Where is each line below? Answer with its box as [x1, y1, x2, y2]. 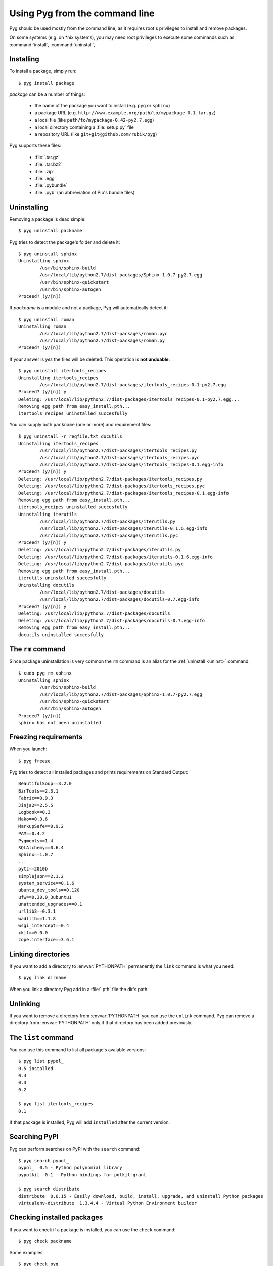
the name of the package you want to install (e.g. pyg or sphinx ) [34, 103, 170, 109]
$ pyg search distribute [18, 1186, 80, 1192]
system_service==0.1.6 [18, 880, 75, 886]
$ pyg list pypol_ [18, 1058, 64, 1064]
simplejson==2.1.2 [18, 873, 64, 879]
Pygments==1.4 [18, 838, 53, 843]
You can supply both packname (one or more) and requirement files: [9, 421, 152, 427]
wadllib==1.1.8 [18, 916, 56, 921]
